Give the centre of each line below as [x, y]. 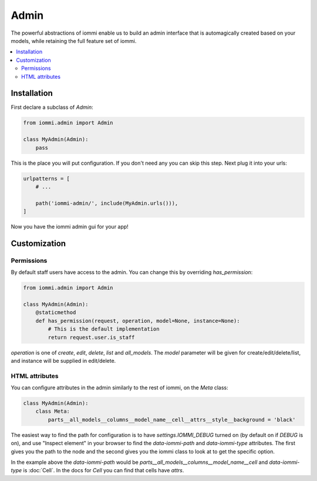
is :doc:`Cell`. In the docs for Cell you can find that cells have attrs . [104, 470]
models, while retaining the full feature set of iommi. [74, 41]
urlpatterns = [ [47, 178]
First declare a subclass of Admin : [52, 107]
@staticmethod [56, 313]
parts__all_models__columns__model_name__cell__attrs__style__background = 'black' [172, 420]
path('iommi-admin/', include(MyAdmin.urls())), [107, 203]
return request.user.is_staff [91, 337]
